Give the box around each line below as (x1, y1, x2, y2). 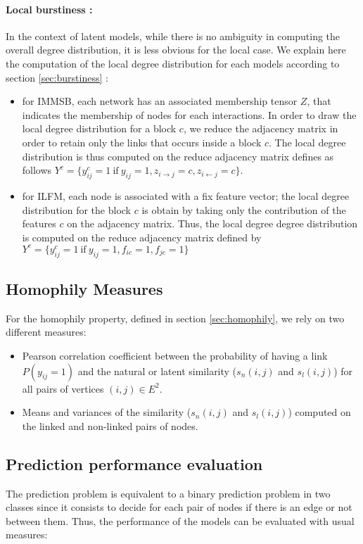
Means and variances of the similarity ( (22, 405, 191, 419)
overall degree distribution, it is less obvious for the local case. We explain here (6, 42, 346, 57)
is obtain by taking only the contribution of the (141, 202, 346, 217)
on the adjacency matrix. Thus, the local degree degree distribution (67, 216, 358, 231)
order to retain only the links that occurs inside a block (22, 134, 262, 149)
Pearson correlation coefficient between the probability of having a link (22, 348, 328, 362)
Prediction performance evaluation (6, 453, 263, 474)
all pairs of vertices (22, 381, 104, 396)
